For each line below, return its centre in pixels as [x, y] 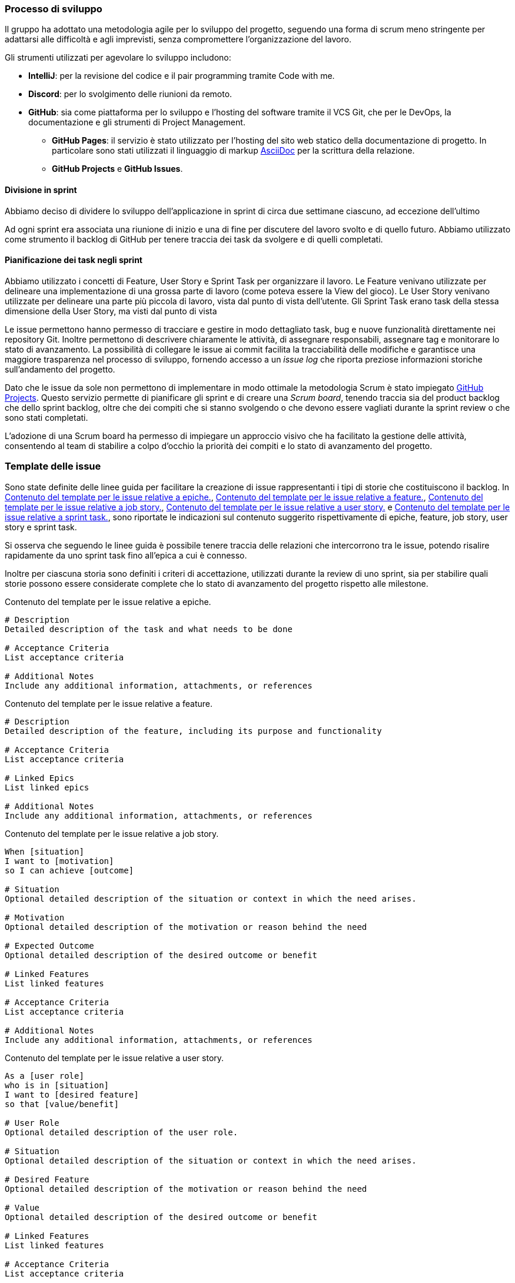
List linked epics [47, 787]
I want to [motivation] [59, 861]
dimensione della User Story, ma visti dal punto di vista [111, 311]
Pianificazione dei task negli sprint [74, 260]
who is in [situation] [57, 1085]
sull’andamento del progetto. [60, 369]
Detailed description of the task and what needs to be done [149, 629]
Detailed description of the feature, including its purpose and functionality [193, 731]
